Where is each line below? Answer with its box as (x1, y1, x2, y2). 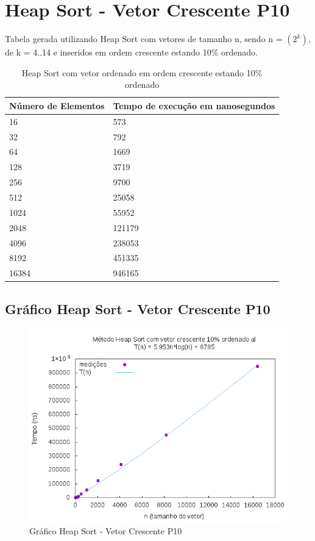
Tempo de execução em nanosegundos (113, 99, 275, 112)
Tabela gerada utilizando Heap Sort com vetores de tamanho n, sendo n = (5, 32, 283, 45)
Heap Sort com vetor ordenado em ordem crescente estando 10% (21, 66, 263, 79)
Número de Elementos (9, 99, 105, 112)
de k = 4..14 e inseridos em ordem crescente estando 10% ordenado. (5, 46, 258, 59)
